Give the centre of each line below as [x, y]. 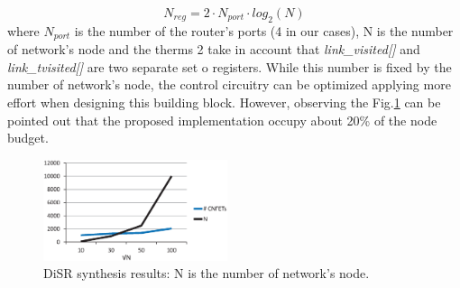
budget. [28, 138]
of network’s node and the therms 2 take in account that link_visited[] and [214, 49]
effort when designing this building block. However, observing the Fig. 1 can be [224, 102]
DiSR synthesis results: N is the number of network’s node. [207, 273]
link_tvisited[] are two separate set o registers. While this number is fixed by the [230, 66]
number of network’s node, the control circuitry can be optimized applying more [229, 84]
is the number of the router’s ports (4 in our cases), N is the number [264, 30]
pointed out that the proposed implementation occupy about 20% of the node [222, 120]
